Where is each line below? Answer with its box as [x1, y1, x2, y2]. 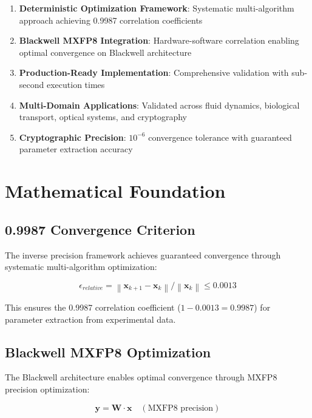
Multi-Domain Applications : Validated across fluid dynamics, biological [19, 98, 300, 111]
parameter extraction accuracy [19, 143, 133, 155]
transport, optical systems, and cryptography [19, 110, 188, 123]
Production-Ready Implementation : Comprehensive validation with [19, 66, 289, 79]
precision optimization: [5, 382, 90, 395]
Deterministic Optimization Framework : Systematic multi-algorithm [19, 2, 294, 14]
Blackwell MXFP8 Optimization [5, 342, 211, 361]
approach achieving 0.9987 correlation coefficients [19, 13, 203, 26]
